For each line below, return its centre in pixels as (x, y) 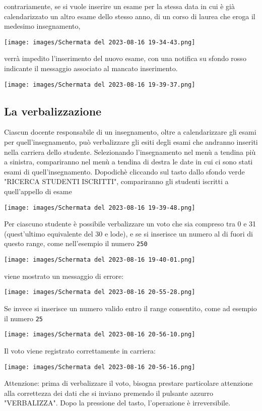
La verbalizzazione (53, 111)
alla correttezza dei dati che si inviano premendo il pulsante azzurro (109, 393)
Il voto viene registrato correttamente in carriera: (80, 350)
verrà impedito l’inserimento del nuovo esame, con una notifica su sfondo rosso (125, 58)
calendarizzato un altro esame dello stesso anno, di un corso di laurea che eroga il (130, 16)
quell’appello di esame (38, 191)
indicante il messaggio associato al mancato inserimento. (91, 68)
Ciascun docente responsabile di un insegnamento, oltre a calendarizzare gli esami (130, 132)
